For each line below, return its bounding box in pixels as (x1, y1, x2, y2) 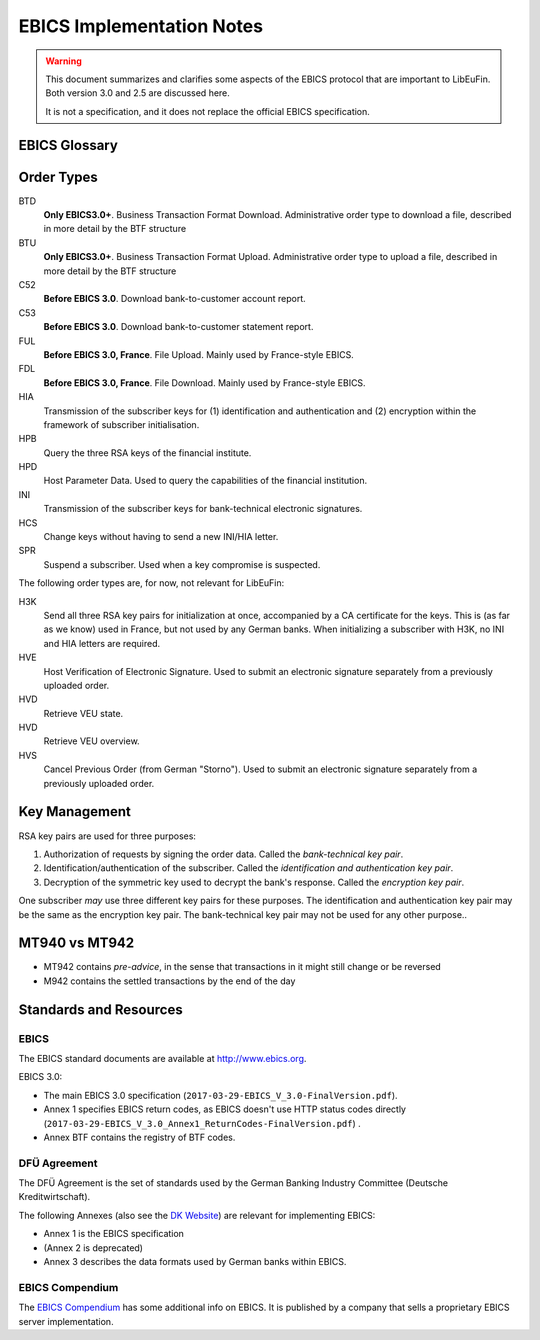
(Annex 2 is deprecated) (43, 1241, 144, 1254)
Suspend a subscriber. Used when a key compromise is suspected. (43, 558, 321, 570)
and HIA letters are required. (43, 637, 160, 649)
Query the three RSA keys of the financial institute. (43, 446, 252, 459)
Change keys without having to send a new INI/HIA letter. (43, 531, 279, 543)
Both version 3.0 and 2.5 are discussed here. (45, 87, 230, 99)
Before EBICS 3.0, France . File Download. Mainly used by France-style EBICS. (43, 376, 366, 389)
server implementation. (18, 1315, 114, 1327)
